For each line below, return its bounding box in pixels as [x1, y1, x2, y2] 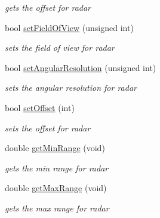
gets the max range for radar [5, 201, 109, 214]
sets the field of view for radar [5, 41, 115, 54]
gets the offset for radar [5, 1, 91, 13]
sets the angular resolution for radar [5, 81, 137, 94]
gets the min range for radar [5, 161, 109, 174]
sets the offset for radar [5, 121, 91, 134]
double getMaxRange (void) [5, 182, 107, 194]
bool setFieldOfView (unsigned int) [5, 21, 134, 33]
